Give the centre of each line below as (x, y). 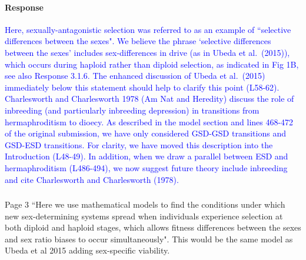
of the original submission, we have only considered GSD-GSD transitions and (145, 133)
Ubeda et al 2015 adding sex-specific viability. (87, 250)
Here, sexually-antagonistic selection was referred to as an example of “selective (148, 29)
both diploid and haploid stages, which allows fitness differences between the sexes (153, 227)
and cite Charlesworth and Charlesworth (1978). (92, 179)
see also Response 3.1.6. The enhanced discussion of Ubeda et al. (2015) (135, 76)
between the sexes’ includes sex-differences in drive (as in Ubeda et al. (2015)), (147, 52)
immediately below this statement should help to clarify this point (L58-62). (142, 87)
